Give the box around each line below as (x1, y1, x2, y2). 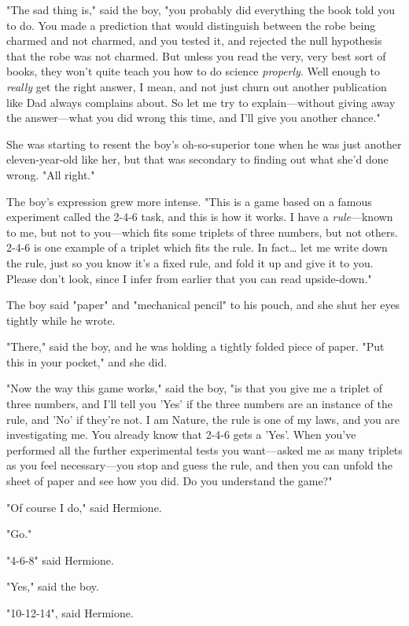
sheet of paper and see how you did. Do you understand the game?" (6, 473, 333, 489)
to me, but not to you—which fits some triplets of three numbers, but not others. (6, 223, 398, 240)
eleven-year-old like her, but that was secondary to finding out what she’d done (6, 151, 389, 168)
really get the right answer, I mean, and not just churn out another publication (6, 78, 387, 94)
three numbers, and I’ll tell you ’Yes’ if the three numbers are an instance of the (6, 396, 392, 412)
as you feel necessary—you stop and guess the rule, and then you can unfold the (6, 457, 392, 473)
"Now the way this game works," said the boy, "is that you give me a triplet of (6, 380, 383, 396)
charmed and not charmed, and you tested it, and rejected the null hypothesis (6, 32, 382, 49)
